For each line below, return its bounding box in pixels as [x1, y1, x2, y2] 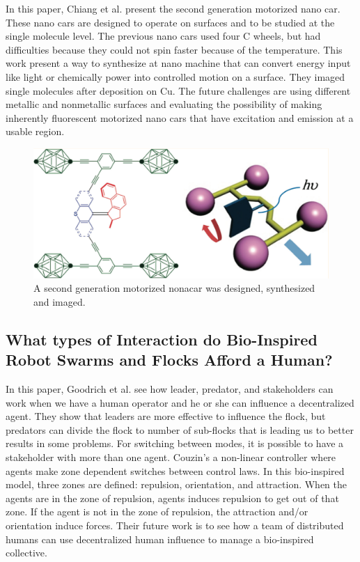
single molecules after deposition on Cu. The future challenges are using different [6, 83, 351, 97]
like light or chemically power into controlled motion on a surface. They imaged [6, 69, 345, 84]
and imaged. [33, 294, 86, 309]
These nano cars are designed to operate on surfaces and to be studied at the [6, 15, 335, 29]
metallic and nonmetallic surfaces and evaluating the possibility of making [6, 97, 322, 111]
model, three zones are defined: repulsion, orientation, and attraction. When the [6, 477, 347, 492]
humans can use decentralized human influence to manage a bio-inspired [6, 531, 314, 546]
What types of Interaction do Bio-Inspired [6, 328, 318, 350]
